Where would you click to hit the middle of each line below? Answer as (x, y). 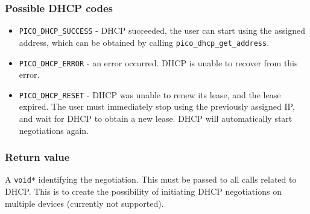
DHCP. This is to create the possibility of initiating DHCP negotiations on (143, 191)
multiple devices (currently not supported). (84, 203)
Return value (37, 157)
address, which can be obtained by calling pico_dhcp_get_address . (144, 42)
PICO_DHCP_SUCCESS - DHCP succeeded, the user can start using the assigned (162, 30)
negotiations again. (54, 130)
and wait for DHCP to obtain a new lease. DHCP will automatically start (156, 118)
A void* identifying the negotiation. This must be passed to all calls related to (151, 179)
